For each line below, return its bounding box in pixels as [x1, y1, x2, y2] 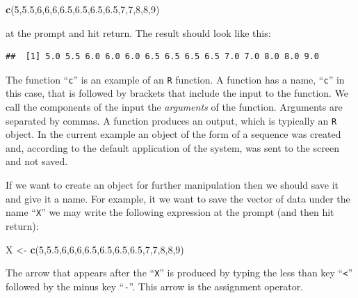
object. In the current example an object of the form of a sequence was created [6, 127, 341, 141]
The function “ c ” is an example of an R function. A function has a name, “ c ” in [6, 72, 345, 86]
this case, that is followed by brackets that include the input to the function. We [6, 86, 349, 100]
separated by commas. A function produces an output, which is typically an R [6, 113, 337, 127]
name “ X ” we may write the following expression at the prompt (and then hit [6, 205, 334, 219]
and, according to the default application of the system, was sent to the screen [6, 140, 339, 155]
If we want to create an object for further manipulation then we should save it [6, 178, 339, 192]
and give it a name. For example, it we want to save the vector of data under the [6, 191, 350, 205]
